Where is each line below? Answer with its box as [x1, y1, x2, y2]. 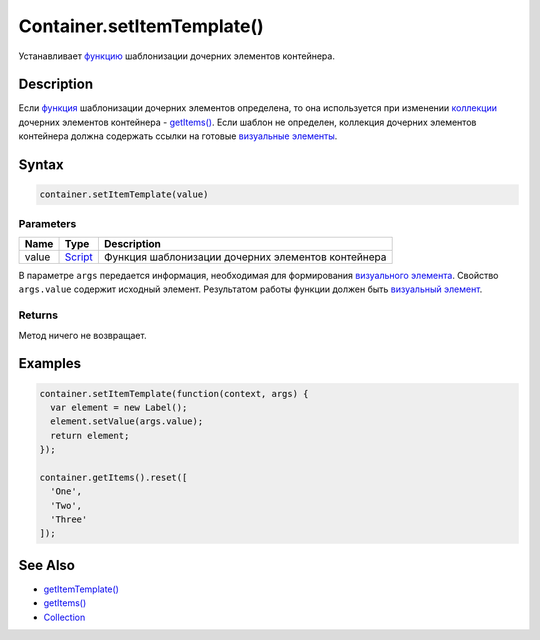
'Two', [50, 500, 83, 511]
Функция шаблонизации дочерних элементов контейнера [103, 250, 387, 264]
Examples [18, 355, 82, 372]
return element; [50, 430, 130, 441]
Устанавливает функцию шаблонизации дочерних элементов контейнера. [18, 50, 335, 62]
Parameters [18, 216, 77, 230]
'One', [50, 486, 83, 497]
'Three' [50, 514, 88, 525]
